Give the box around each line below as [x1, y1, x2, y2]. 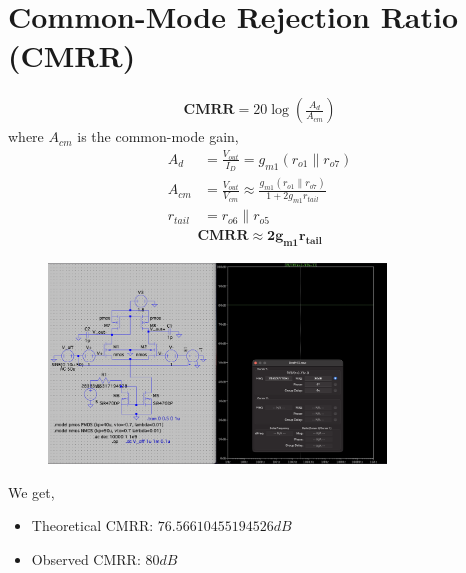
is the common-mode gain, [77, 126, 239, 147]
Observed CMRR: [31, 548, 141, 569]
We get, [8, 481, 55, 502]
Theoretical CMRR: [31, 515, 154, 536]
